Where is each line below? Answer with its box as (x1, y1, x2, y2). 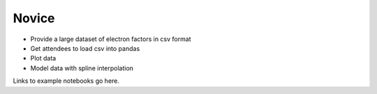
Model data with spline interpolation (30, 63, 134, 72)
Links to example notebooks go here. (13, 77, 120, 85)
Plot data (30, 54, 57, 63)
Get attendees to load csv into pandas (30, 44, 140, 52)
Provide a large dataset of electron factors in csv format (30, 35, 191, 43)
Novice (13, 10, 55, 26)
